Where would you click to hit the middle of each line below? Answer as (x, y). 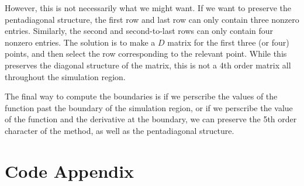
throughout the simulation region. (65, 76)
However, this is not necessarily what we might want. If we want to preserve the (148, 8)
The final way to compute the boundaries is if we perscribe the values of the (141, 96)
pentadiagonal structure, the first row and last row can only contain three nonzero (152, 19)
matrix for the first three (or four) (228, 42)
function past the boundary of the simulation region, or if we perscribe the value (149, 107)
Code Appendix (70, 170)
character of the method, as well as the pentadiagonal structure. (120, 130)
